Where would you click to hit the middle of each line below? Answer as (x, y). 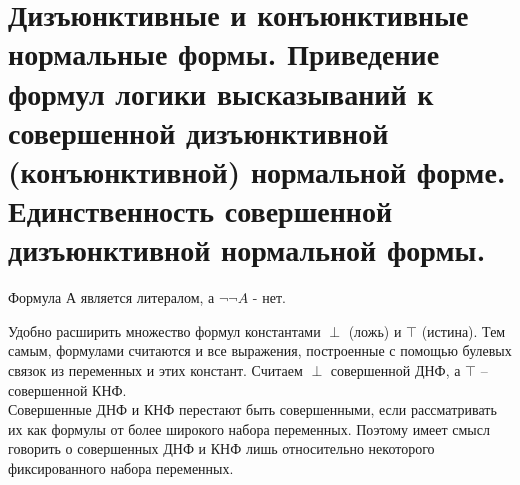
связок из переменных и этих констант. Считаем (155, 370)
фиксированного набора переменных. (121, 468)
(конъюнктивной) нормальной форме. (257, 170)
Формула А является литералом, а (111, 297)
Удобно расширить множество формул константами (164, 330)
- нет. (269, 297)
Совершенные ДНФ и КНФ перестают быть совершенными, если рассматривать (252, 409)
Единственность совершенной (200, 210)
